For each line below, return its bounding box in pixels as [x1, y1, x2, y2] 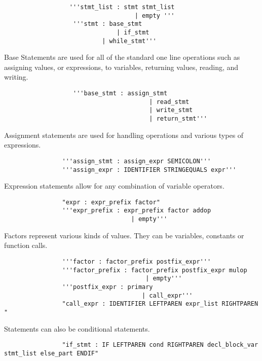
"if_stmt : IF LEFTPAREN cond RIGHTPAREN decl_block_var [62, 341, 258, 349]
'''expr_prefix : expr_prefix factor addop [62, 207, 211, 214]
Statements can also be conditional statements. [4, 323, 150, 334]
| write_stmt [149, 106, 193, 114]
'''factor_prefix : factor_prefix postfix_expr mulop [62, 266, 247, 274]
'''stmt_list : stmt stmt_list [69, 4, 175, 11]
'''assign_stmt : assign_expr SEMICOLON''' [62, 157, 211, 165]
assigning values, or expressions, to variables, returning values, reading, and [4, 61, 239, 72]
